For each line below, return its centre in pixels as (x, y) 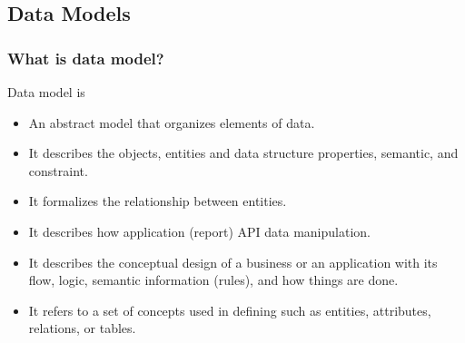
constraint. (58, 170)
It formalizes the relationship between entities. (158, 201)
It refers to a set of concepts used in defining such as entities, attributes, (230, 310)
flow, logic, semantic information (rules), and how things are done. (213, 280)
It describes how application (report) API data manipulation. (199, 231)
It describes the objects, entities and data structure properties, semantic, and (243, 153)
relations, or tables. (82, 328)
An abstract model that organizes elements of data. (172, 122)
